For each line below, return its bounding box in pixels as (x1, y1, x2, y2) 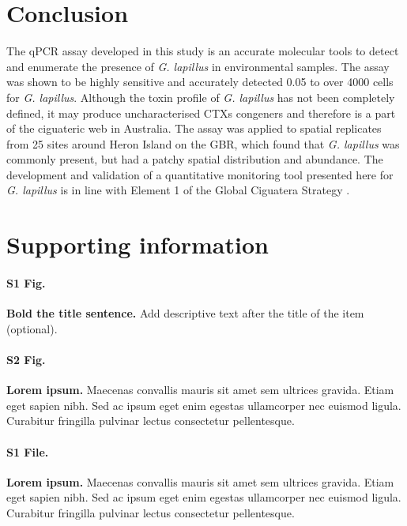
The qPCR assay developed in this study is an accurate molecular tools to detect (6, 43, 399, 59)
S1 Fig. (6, 275, 46, 291)
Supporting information (6, 228, 269, 261)
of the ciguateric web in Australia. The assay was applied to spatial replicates (6, 120, 382, 137)
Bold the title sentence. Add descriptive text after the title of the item (6, 305, 364, 321)
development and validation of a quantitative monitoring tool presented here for (6, 166, 394, 182)
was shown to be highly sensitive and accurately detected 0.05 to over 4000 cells (6, 73, 394, 90)
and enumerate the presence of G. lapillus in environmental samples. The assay (6, 58, 390, 74)
